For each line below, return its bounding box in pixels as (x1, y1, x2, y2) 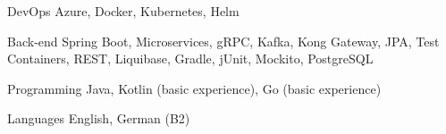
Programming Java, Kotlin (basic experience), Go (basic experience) (7, 79, 382, 97)
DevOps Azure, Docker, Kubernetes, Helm (7, 2, 240, 20)
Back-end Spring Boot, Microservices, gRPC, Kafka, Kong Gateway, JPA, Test (7, 31, 440, 50)
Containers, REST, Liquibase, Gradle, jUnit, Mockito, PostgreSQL (7, 49, 374, 68)
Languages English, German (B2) (7, 109, 190, 128)
